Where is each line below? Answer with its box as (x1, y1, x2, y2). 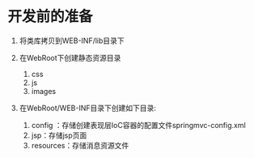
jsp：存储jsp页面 (31, 130, 87, 140)
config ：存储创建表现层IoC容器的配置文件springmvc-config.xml (31, 120, 246, 130)
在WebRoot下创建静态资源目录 (19, 53, 121, 62)
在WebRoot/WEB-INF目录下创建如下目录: (19, 103, 157, 113)
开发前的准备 (7, 7, 94, 26)
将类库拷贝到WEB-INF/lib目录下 (19, 36, 125, 45)
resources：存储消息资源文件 (31, 140, 129, 150)
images (31, 86, 57, 96)
